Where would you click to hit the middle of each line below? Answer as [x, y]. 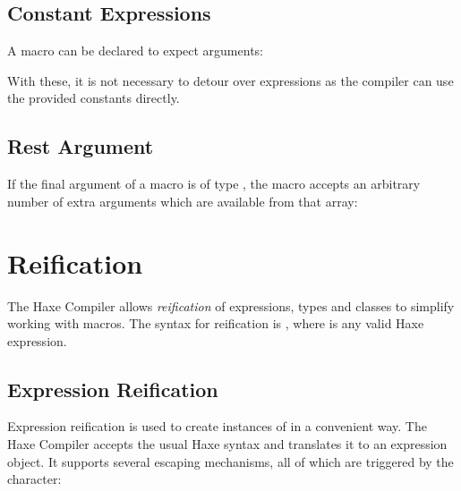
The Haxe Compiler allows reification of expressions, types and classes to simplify [231, 305]
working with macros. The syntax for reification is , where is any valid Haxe [216, 323]
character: [34, 479]
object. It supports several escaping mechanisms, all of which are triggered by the [230, 461]
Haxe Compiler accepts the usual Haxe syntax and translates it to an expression [227, 444]
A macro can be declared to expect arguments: [135, 51]
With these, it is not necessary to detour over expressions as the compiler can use [230, 80]
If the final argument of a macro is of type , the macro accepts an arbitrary [214, 184]
